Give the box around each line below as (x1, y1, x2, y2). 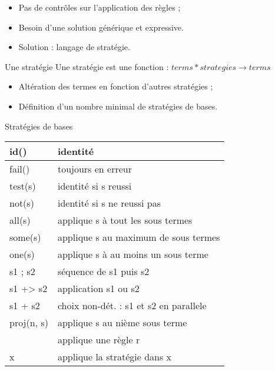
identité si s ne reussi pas (57, 196, 161, 210)
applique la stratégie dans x (57, 350, 172, 364)
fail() (9, 162, 30, 176)
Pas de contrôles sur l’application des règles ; (18, 1, 181, 13)
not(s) (9, 196, 34, 210)
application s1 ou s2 (57, 281, 140, 296)
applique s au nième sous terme (57, 316, 187, 330)
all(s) (9, 213, 31, 227)
